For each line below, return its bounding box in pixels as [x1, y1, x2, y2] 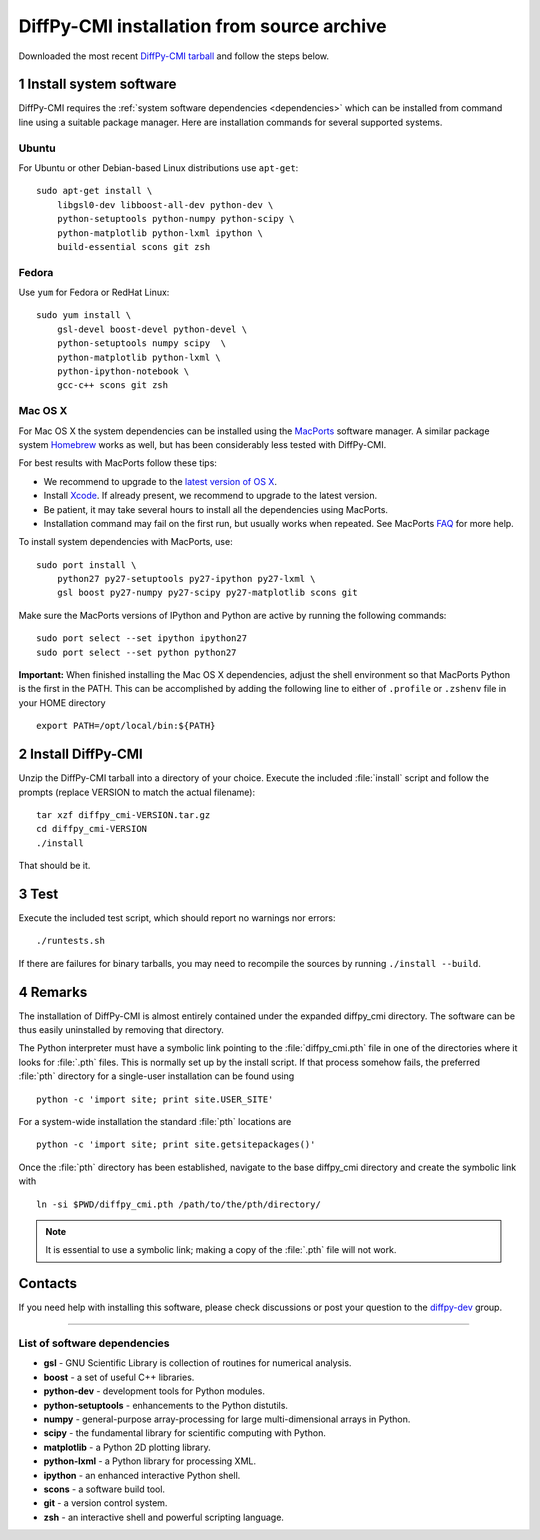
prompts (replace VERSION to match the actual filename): [18, 786, 255, 798]
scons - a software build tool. [43, 1483, 165, 1495]
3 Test [18, 885, 59, 902]
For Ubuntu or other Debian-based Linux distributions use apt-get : [18, 161, 299, 174]
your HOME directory [18, 696, 106, 709]
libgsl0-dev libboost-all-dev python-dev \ [56, 199, 274, 210]
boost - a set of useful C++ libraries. [43, 1371, 195, 1383]
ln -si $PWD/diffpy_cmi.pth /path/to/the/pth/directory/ [36, 1198, 322, 1210]
